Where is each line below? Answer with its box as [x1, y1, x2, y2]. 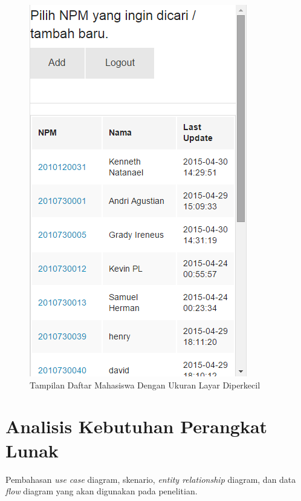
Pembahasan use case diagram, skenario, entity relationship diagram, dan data [5, 473, 296, 485]
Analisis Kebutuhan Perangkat [5, 414, 268, 439]
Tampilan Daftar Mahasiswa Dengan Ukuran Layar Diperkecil [30, 378, 261, 391]
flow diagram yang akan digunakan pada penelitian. [5, 485, 198, 497]
